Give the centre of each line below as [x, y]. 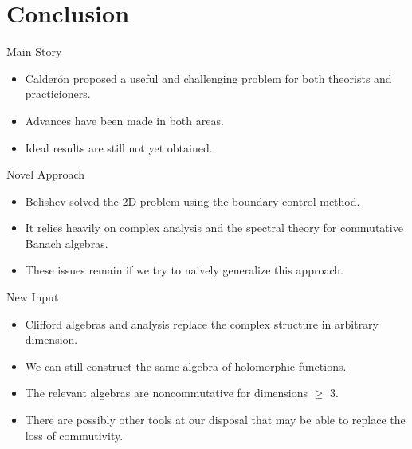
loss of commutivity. [74, 435]
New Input [33, 297]
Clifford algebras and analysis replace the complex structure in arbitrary [202, 323]
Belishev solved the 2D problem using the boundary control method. [192, 201]
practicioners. [58, 94]
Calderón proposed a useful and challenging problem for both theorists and [208, 78]
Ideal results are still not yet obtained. [119, 147]
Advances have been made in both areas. [124, 120]
